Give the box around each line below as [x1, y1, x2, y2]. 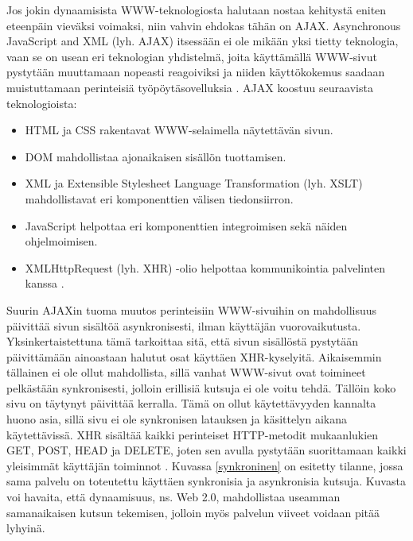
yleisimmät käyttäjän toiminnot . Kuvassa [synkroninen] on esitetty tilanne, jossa [6, 457, 403, 473]
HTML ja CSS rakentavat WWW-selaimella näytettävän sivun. [25, 122, 333, 138]
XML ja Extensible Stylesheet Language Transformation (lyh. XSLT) [25, 175, 363, 191]
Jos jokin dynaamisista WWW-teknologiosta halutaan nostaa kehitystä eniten [6, 2, 387, 17]
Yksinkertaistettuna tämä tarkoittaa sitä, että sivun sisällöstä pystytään [6, 333, 359, 350]
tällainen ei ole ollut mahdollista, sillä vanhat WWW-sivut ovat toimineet [6, 364, 366, 381]
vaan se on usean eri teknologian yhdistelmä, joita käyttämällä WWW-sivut [6, 48, 377, 64]
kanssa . [25, 275, 64, 292]
